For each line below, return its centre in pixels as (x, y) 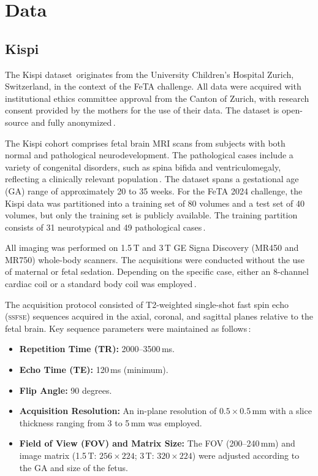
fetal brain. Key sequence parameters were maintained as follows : (128, 328)
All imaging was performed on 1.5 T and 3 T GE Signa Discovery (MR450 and (152, 248)
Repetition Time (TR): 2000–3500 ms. (97, 349)
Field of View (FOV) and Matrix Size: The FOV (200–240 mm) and (157, 443)
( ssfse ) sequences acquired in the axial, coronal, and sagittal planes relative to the (159, 316)
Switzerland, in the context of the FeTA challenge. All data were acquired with (153, 86)
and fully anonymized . (73, 122)
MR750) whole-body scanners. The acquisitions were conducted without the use (155, 259)
